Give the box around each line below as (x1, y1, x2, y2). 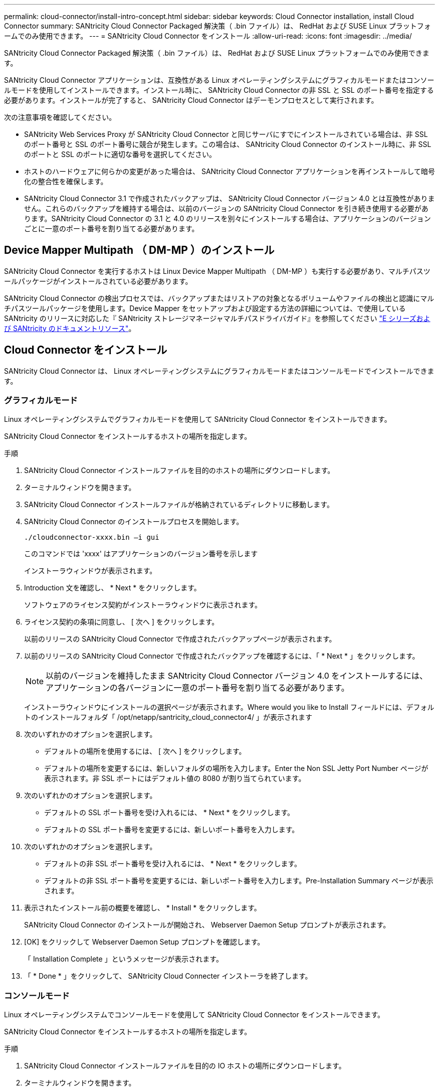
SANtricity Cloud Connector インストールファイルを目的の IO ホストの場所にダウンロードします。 (24, 1061, 346, 1070)
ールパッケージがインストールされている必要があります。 (4, 276, 192, 285)
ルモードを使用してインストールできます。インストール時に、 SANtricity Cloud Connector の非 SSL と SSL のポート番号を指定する (4, 86, 434, 94)
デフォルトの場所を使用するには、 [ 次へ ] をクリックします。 (44, 747, 246, 756)
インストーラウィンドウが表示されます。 (24, 566, 157, 575)
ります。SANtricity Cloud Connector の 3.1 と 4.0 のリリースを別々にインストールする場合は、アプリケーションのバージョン (24, 214, 431, 223)
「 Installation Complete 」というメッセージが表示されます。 (24, 955, 223, 964)
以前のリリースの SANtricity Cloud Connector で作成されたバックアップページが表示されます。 (24, 635, 336, 644)
